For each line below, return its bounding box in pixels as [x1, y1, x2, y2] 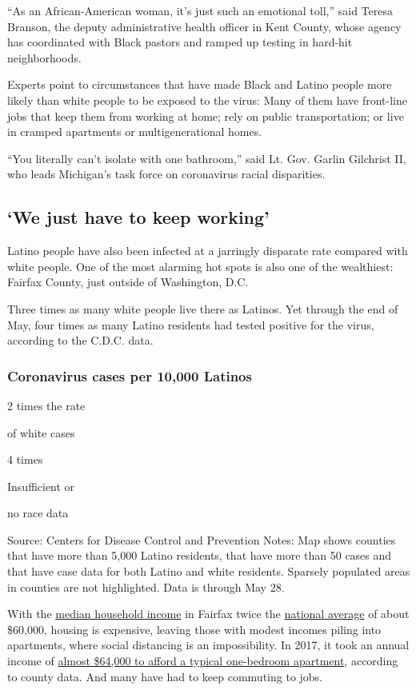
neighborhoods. [7, 49, 82, 66]
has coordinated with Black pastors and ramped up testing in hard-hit [7, 34, 353, 50]
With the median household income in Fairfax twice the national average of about [7, 605, 410, 622]
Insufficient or [7, 477, 75, 494]
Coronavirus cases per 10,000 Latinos [7, 365, 252, 385]
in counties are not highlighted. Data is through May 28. [7, 578, 285, 595]
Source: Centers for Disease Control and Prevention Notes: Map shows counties [7, 531, 396, 548]
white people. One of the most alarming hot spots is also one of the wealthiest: [7, 257, 394, 274]
